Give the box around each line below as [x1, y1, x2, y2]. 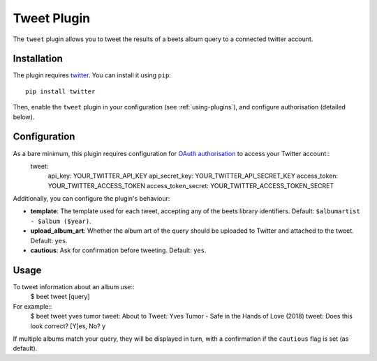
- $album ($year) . [30, 217, 91, 225]
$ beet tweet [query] [30, 293, 90, 301]
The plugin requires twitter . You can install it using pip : [13, 71, 171, 79]
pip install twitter [25, 87, 96, 95]
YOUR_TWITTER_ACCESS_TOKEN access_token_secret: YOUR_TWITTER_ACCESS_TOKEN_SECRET [47, 181, 334, 190]
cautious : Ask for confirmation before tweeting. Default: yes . [30, 246, 207, 254]
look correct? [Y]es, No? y [30, 321, 106, 330]
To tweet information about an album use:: [13, 282, 135, 291]
